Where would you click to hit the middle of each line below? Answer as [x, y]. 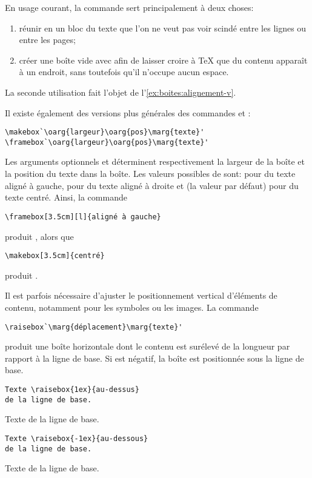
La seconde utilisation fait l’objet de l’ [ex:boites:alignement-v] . [121, 92]
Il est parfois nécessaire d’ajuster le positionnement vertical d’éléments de [141, 295]
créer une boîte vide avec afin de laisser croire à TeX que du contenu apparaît [163, 60]
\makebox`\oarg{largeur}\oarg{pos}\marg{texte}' [105, 132]
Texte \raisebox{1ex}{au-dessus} [72, 389]
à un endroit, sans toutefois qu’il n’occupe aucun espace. [124, 72]
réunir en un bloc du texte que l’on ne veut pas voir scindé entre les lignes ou [163, 28]
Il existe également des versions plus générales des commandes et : [128, 112]
